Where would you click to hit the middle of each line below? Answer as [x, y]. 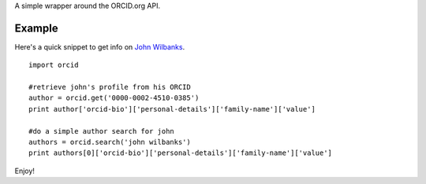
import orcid [54, 65]
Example [36, 28]
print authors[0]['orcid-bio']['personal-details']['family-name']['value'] [181, 153]
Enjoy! [25, 171]
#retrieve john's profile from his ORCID [110, 87]
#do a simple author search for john [102, 131]
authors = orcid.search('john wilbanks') [110, 142]
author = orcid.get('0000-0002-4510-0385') [114, 98]
